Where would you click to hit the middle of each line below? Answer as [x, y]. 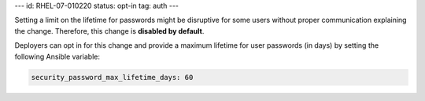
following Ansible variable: [57, 56]
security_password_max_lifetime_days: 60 [112, 77]
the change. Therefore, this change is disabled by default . [109, 31]
